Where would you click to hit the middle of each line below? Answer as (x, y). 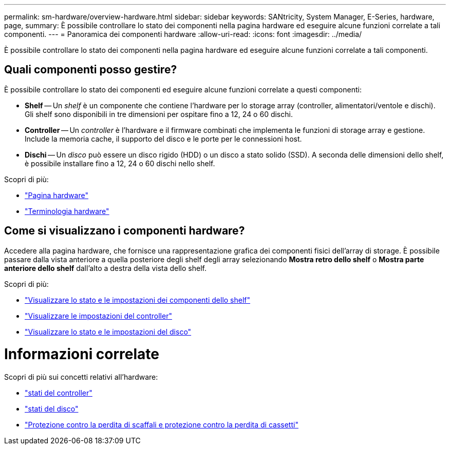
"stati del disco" (52, 409)
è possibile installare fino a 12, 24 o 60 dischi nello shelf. (120, 163)
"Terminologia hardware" (67, 211)
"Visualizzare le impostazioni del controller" (98, 316)
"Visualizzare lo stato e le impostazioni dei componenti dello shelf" (138, 300)
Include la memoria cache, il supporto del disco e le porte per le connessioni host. (163, 139)
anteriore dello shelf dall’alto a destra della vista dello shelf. (105, 268)
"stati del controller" (59, 393)
